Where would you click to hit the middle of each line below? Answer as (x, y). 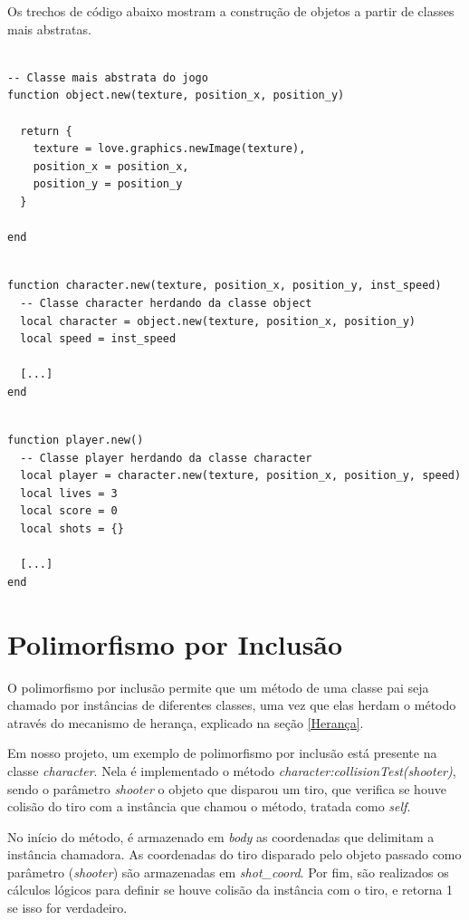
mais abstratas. (49, 29)
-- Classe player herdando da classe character (166, 458)
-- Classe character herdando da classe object (166, 303)
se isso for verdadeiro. (67, 908)
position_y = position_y (108, 184)
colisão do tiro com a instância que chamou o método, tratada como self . (209, 806)
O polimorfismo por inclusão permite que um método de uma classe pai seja (218, 687)
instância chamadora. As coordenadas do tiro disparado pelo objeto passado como (234, 854)
